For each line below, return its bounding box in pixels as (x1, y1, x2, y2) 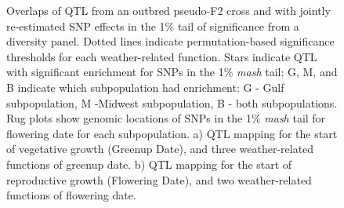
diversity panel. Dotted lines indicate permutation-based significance (6, 33, 335, 49)
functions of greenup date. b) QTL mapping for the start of (6, 155, 292, 172)
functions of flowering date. (6, 187, 136, 203)
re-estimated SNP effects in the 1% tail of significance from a (6, 17, 299, 34)
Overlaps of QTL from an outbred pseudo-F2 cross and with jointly (6, 2, 331, 18)
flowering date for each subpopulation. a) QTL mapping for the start (6, 125, 338, 141)
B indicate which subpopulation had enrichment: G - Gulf (6, 78, 284, 95)
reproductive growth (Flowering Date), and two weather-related (6, 171, 312, 188)
